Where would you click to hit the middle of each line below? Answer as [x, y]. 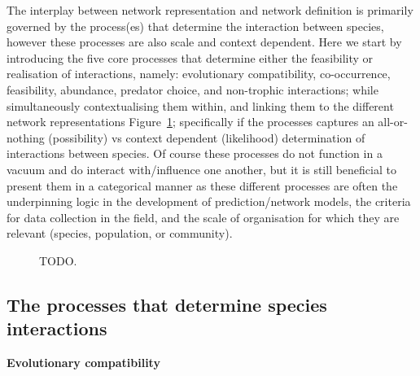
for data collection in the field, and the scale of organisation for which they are [203, 217]
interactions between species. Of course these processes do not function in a [195, 153]
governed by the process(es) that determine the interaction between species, [195, 26]
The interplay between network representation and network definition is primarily [210, 10]
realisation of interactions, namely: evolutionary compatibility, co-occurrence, [199, 74]
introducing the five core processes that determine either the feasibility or [190, 57]
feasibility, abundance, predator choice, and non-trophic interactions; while [192, 89]
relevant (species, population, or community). [120, 233]
